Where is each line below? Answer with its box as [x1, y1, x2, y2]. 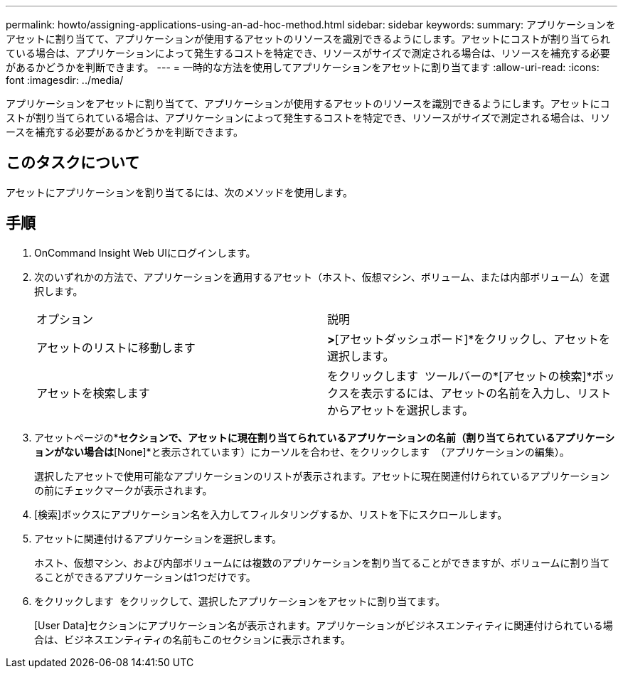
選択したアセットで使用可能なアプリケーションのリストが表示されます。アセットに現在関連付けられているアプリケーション [34, 469, 610, 482]
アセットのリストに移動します [36, 340, 196, 355]
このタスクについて [6, 154, 140, 172]
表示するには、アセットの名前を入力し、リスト [361, 385, 612, 400]
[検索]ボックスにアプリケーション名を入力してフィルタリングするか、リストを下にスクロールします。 [34, 508, 508, 520]
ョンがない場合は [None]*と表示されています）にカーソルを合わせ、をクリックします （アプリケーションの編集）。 [34, 445, 570, 458]
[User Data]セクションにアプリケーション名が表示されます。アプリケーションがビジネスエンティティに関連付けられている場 [34, 619, 613, 631]
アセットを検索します [36, 385, 150, 400]
